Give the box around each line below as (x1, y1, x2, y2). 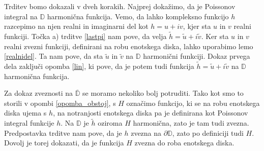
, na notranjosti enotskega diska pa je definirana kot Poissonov (53, 107, 248, 118)
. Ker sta (201, 31, 229, 41)
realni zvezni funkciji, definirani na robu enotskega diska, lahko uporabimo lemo (4, 41, 253, 51)
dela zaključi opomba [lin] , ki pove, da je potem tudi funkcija (4, 61, 194, 71)
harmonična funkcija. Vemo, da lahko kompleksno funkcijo (47, 11, 229, 21)
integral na (4, 11, 38, 21)
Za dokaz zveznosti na (4, 88, 73, 98)
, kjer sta (183, 21, 211, 31)
